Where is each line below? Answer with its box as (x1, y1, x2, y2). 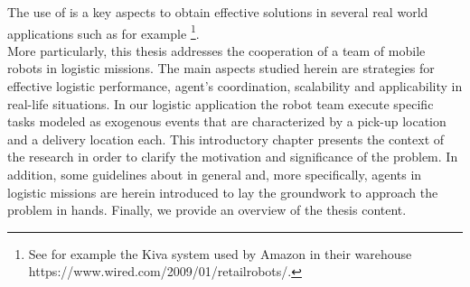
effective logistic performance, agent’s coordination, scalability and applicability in (7, 77, 463, 96)
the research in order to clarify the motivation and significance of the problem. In (7, 147, 458, 166)
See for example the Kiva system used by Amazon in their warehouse (28, 244, 412, 263)
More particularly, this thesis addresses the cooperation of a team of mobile (7, 41, 426, 60)
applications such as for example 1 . (7, 21, 200, 42)
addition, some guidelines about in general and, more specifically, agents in (7, 165, 422, 183)
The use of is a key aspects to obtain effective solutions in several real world (7, 3, 428, 21)
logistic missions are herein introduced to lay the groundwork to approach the (7, 182, 438, 201)
